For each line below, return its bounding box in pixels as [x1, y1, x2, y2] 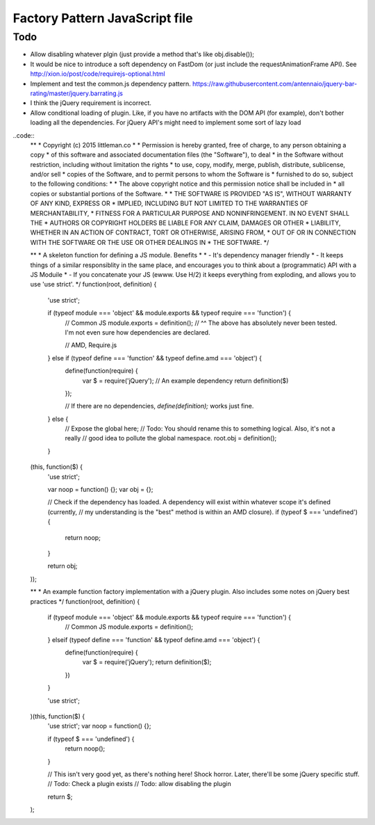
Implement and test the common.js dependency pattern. [30, 79, 191, 88]
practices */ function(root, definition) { [30, 597, 140, 605]
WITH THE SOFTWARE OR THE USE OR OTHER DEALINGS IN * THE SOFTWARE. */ [30, 238, 269, 246]
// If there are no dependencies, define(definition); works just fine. [65, 402, 254, 410]
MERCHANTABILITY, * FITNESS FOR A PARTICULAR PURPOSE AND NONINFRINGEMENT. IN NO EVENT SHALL [30, 209, 350, 217]
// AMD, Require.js [65, 341, 117, 349]
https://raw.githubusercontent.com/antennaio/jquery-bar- [192, 79, 358, 88]
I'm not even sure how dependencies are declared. [65, 328, 211, 337]
